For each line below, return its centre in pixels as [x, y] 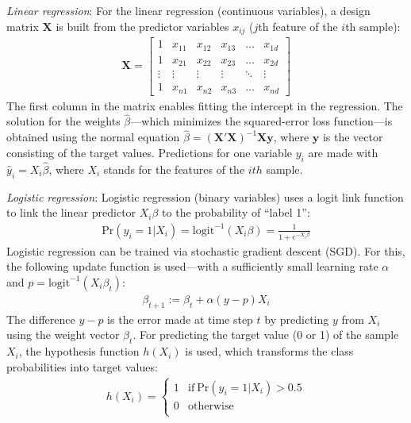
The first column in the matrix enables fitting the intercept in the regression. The [205, 105]
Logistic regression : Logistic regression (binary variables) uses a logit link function [205, 196]
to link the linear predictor [71, 212]
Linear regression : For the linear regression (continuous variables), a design [188, 10]
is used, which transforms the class [269, 351]
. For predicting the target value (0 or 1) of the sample [266, 335]
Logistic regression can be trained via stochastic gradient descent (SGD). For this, [206, 250]
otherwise [211, 406]
